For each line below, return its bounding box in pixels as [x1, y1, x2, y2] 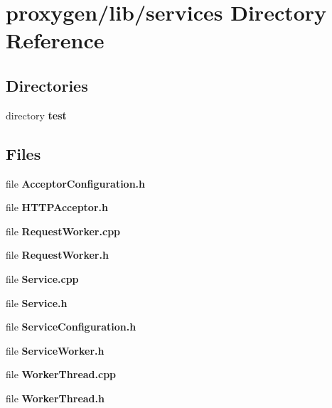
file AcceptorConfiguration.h [6, 176, 146, 190]
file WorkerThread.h [6, 390, 105, 405]
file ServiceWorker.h [6, 343, 105, 358]
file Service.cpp [6, 271, 79, 286]
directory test [6, 107, 67, 122]
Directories [6, 74, 88, 96]
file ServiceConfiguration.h [6, 319, 136, 334]
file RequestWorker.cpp [6, 223, 121, 238]
